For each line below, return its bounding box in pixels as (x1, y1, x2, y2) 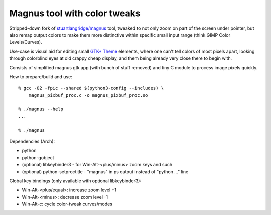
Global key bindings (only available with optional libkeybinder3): (9, 178, 142, 184)
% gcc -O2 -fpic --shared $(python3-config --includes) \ (18, 85, 164, 91)
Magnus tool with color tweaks (9, 8, 141, 19)
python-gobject (22, 154, 55, 160)
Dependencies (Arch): (9, 138, 55, 145)
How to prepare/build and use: (9, 73, 72, 80)
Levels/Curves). (9, 39, 42, 45)
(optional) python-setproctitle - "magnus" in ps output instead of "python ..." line (22, 168, 189, 175)
